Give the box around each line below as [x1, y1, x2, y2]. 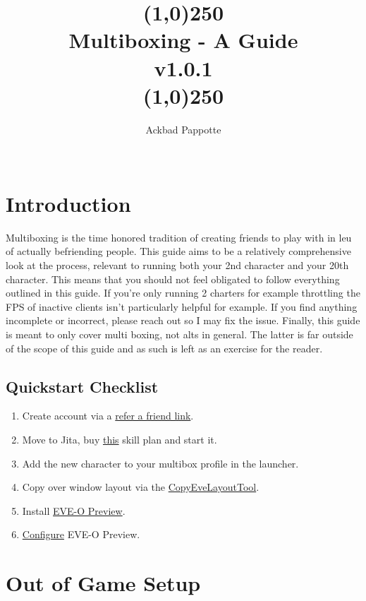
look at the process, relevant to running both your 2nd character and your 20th [6, 258, 349, 272]
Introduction [6, 189, 131, 218]
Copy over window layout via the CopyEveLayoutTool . [22, 480, 260, 494]
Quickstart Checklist [6, 375, 159, 397]
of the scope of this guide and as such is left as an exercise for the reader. [6, 340, 323, 355]
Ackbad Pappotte [145, 121, 221, 136]
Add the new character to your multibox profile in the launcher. [22, 456, 299, 470]
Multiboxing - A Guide [68, 25, 298, 54]
